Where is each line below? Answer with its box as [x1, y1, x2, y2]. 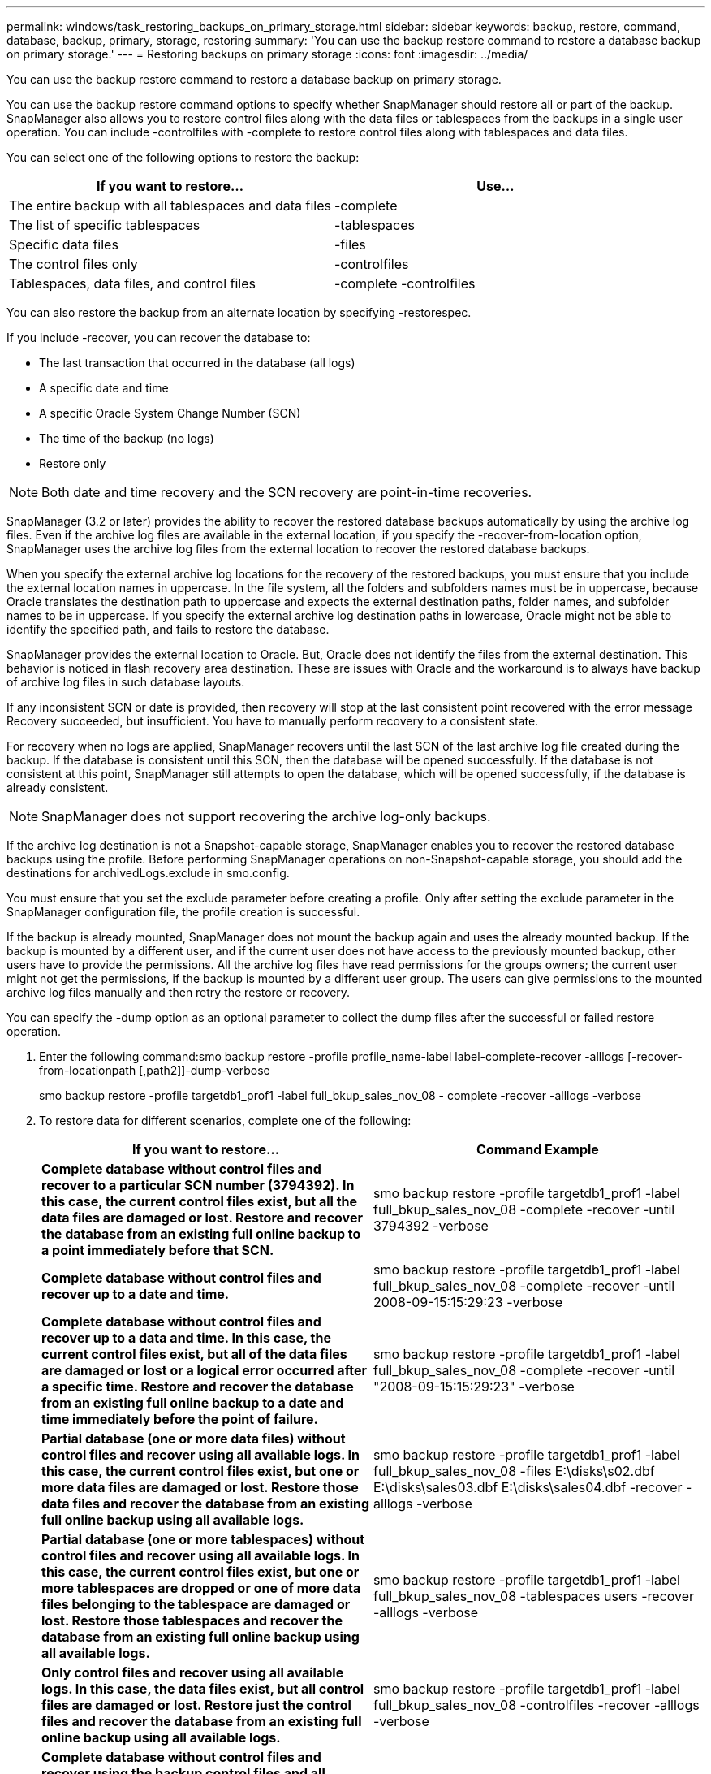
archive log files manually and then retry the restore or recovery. [6, 985, 351, 999]
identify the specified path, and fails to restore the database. [6, 622, 330, 636]
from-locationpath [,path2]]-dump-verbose [39, 1063, 270, 1077]
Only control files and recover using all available [41, 1664, 344, 1681]
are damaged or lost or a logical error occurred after [41, 1362, 368, 1378]
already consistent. [6, 781, 109, 794]
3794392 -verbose [373, 1218, 489, 1234]
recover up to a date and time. [41, 1286, 230, 1302]
